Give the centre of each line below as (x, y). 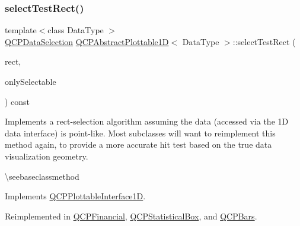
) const (17, 101)
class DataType (76, 30)
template (21, 30)
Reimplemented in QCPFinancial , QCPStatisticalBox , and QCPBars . (131, 216)
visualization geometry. (47, 156)
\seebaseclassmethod (42, 176)
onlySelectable (31, 81)
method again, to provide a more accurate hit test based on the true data (138, 144)
